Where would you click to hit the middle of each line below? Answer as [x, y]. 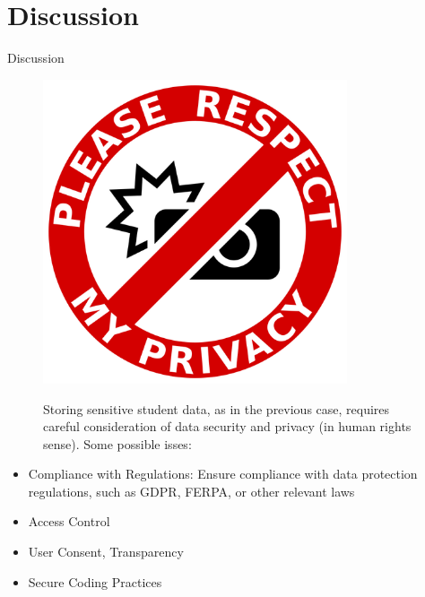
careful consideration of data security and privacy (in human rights [227, 426]
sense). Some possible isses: [117, 443]
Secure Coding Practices [95, 581]
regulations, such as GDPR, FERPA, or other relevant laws [191, 491]
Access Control [69, 521]
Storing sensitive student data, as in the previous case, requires [217, 408]
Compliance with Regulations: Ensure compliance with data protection [223, 474]
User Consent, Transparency [106, 552]
